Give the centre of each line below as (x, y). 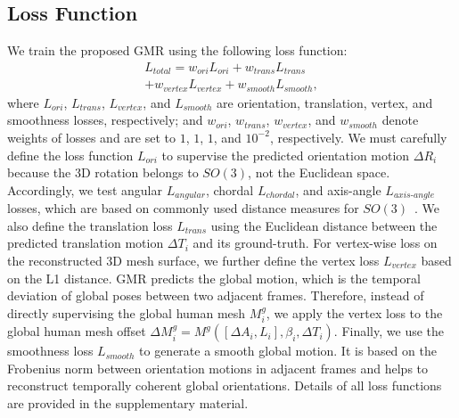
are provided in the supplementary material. (128, 402)
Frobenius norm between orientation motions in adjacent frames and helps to (218, 368)
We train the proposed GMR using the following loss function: (177, 50)
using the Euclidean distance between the (324, 225)
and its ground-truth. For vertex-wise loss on (315, 243)
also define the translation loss (90, 225)
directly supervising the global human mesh (127, 312)
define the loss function (70, 155)
